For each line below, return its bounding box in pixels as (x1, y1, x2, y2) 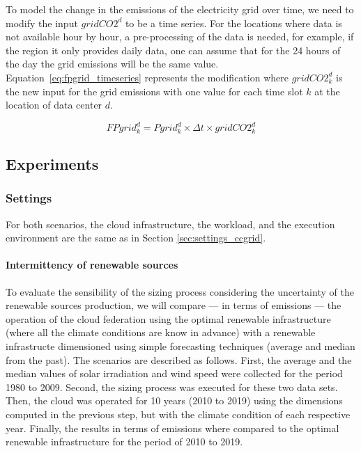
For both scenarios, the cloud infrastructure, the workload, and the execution (6, 216, 335, 231)
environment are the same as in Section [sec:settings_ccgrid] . (6, 230, 266, 245)
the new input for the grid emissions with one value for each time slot (6, 84, 303, 98)
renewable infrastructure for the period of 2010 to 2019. (6, 434, 243, 449)
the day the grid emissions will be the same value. (6, 56, 219, 71)
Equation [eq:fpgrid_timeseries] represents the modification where (6, 70, 289, 84)
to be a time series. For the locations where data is (125, 15, 342, 30)
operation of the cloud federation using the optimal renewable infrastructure (6, 311, 331, 326)
